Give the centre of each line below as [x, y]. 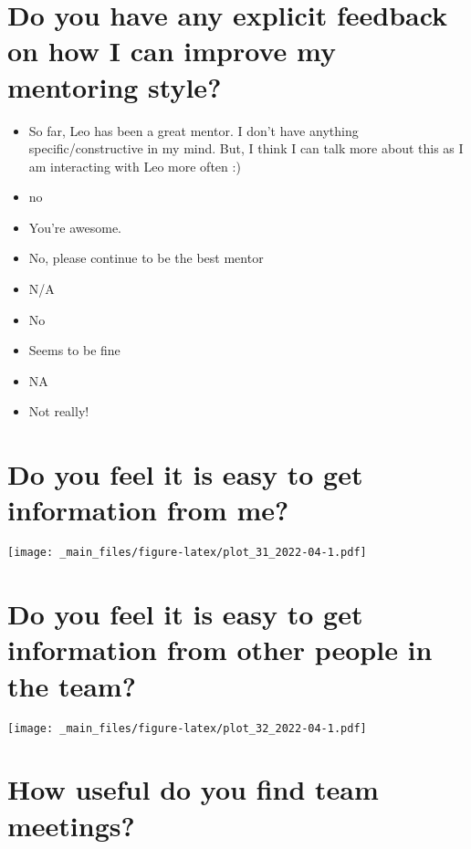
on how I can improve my [172, 51]
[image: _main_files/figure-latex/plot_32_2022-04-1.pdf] [187, 728]
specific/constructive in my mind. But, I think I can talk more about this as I [246, 148]
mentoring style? [115, 86]
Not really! [59, 411]
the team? [72, 685]
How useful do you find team [193, 789]
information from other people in [220, 650]
